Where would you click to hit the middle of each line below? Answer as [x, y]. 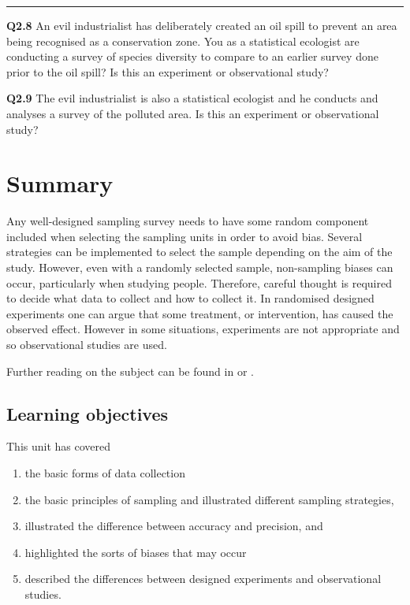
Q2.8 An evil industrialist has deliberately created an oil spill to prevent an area [202, 25]
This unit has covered [59, 446]
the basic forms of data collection [105, 473]
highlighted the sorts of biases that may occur [136, 552]
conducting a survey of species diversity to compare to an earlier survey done [192, 56]
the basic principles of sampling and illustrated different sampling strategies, [209, 499]
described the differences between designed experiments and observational [203, 579]
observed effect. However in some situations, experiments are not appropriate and [203, 329]
